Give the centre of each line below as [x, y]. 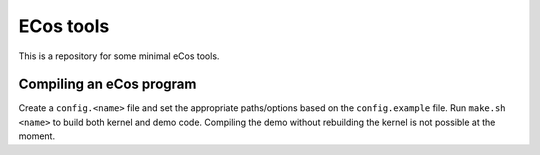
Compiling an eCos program [107, 84]
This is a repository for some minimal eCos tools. [119, 56]
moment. [36, 136]
